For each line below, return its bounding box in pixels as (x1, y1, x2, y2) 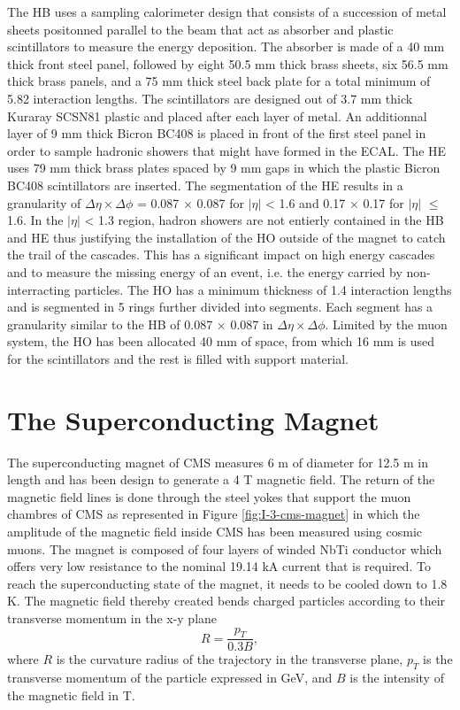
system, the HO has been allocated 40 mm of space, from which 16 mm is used (7, 332, 435, 351)
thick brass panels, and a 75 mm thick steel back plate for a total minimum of (7, 72, 431, 90)
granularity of (7, 193, 81, 212)
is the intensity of (349, 668, 444, 687)
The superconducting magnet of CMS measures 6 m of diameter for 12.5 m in (7, 452, 428, 471)
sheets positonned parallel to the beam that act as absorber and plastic (7, 19, 394, 38)
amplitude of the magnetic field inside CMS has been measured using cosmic (7, 521, 423, 540)
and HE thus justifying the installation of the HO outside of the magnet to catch (7, 228, 446, 246)
